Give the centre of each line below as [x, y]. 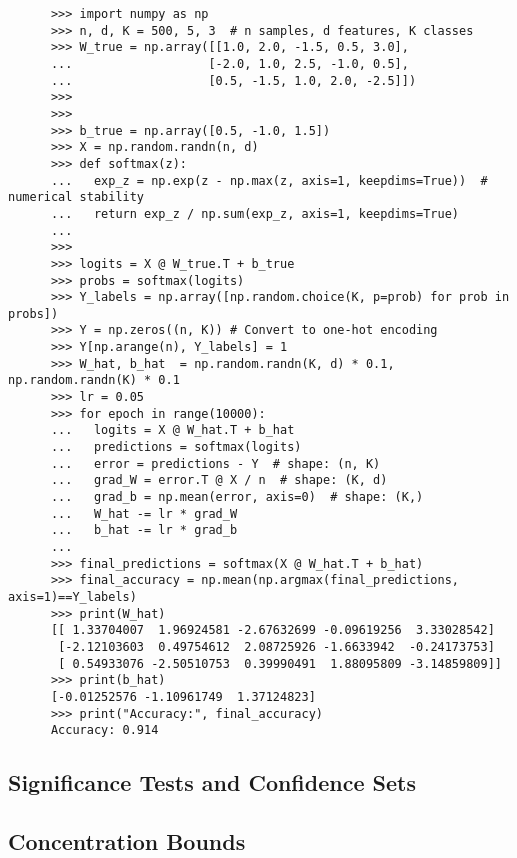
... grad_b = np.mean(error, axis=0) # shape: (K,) [237, 497]
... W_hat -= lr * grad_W [144, 513]
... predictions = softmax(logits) [176, 447]
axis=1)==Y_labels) [72, 596]
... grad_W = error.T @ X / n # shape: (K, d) [219, 480]
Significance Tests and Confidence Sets [212, 782]
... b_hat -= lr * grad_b [144, 530]
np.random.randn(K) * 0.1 [94, 380]
